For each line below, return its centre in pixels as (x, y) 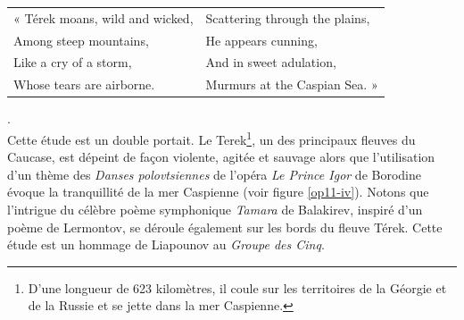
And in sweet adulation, (271, 62)
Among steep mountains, (81, 40)
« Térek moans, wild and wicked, (104, 17)
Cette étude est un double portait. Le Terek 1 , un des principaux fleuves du (211, 138)
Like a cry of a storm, (73, 62)
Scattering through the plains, (288, 17)
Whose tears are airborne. (84, 84)
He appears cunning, (261, 40)
